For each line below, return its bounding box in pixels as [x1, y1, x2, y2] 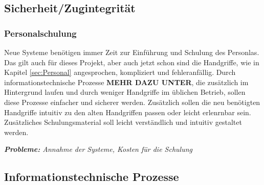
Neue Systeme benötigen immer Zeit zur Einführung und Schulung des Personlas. [4, 47, 259, 57]
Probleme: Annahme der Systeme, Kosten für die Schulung [4, 144, 192, 154]
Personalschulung [4, 27, 77, 39]
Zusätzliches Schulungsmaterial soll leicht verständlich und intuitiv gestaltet [4, 117, 242, 127]
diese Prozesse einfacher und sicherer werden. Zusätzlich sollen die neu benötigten [4, 96, 260, 107]
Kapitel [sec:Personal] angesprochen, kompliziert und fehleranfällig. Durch [4, 67, 236, 77]
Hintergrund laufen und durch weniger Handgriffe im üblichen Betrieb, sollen [4, 87, 246, 97]
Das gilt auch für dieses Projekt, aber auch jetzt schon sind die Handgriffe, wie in [4, 57, 259, 67]
